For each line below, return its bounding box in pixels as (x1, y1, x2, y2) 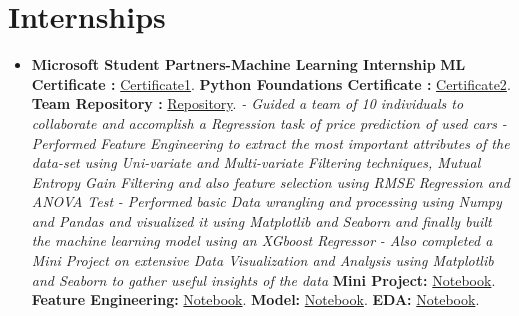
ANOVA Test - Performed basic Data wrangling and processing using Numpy (31, 191, 502, 212)
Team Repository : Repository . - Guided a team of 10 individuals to (31, 93, 464, 114)
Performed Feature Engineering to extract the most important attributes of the (31, 132, 510, 153)
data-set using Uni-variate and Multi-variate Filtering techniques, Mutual (31, 152, 481, 173)
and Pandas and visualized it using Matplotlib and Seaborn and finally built (31, 210, 492, 231)
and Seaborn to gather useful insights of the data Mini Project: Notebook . (31, 269, 496, 290)
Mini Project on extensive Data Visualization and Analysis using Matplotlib (31, 250, 494, 271)
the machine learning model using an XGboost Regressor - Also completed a (31, 230, 493, 251)
